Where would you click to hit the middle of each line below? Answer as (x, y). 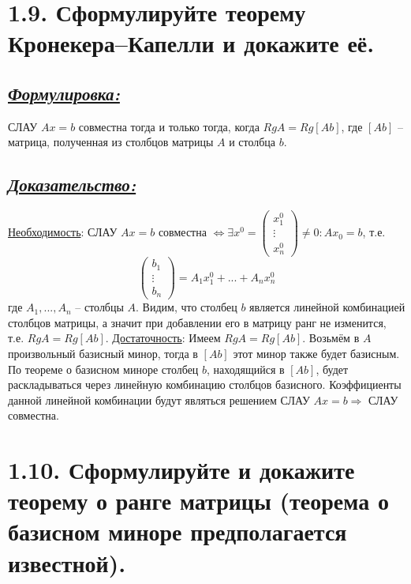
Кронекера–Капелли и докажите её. (191, 43)
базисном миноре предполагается (177, 531)
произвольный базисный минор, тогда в (103, 353)
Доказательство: (72, 185)
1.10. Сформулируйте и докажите (181, 470)
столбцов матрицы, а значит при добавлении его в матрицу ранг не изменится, (197, 322)
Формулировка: (64, 93)
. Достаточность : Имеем (163, 338)
